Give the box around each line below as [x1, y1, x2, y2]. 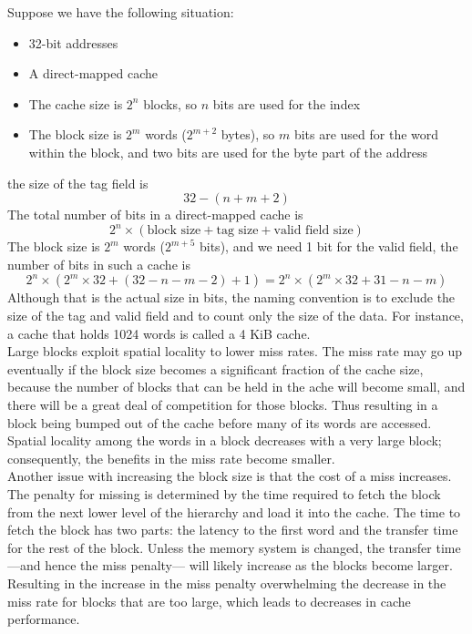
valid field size [273, 224, 354, 238]
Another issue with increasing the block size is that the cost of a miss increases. [7, 466, 452, 486]
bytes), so [221, 125, 275, 144]
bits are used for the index [212, 94, 361, 113]
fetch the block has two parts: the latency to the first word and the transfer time [7, 520, 458, 539]
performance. [7, 609, 80, 629]
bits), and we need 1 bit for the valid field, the [199, 237, 458, 256]
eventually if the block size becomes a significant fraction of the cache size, [7, 359, 424, 378]
